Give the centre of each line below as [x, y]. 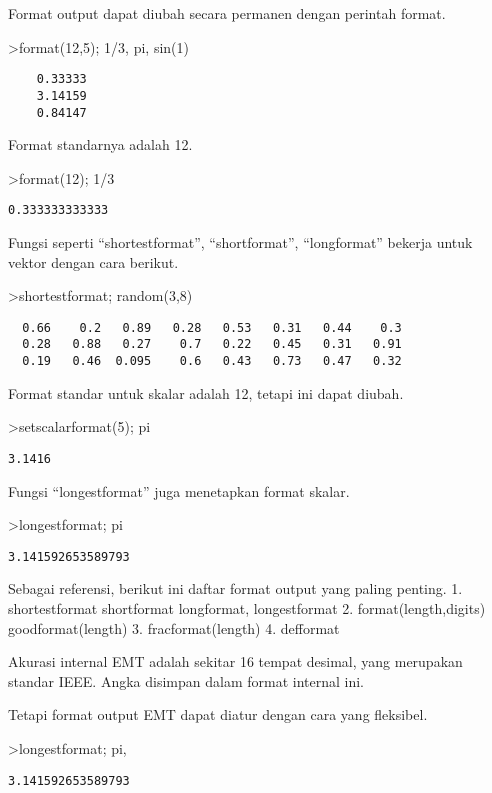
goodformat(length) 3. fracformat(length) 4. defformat [174, 627]
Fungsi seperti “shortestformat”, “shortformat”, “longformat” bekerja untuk [240, 242]
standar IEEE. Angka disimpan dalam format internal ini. [186, 680]
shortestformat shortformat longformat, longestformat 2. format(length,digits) [247, 608]
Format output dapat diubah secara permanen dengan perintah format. [227, 13]
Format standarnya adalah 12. [100, 144]
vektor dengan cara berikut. [93, 261]
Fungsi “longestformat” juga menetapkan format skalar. [179, 490]
